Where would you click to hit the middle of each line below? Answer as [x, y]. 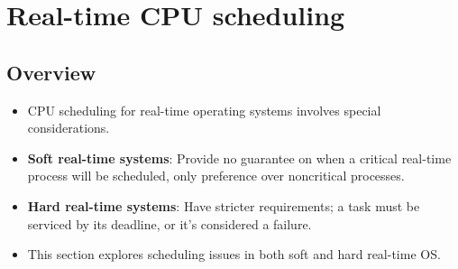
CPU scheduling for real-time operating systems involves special [204, 110]
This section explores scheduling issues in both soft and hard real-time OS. [234, 254]
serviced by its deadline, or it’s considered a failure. [169, 223]
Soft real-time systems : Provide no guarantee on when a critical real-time [239, 158]
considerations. [69, 128]
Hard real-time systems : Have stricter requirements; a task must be [224, 205]
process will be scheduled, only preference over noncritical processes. [216, 176]
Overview [51, 72]
